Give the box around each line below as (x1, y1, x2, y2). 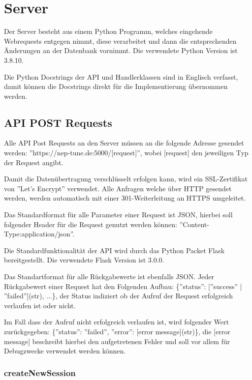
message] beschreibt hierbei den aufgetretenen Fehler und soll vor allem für (4, 336, 230, 346)
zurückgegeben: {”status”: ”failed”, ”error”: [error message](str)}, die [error (4, 326, 230, 336)
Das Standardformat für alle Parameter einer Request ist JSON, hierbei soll (4, 209, 233, 220)
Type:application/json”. (4, 229, 75, 239)
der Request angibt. (4, 157, 63, 167)
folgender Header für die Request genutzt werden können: (4, 219, 177, 229)
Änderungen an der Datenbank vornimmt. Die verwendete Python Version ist (4, 45, 238, 56)
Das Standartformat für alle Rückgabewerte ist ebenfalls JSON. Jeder (4, 271, 215, 282)
